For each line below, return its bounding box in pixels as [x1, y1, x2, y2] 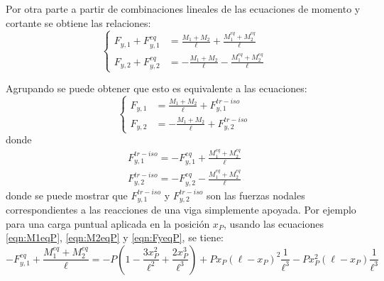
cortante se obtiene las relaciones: [6, 15, 151, 30]
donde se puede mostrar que [6, 187, 128, 202]
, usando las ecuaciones [223, 216, 324, 231]
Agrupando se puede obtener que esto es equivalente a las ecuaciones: [6, 81, 307, 96]
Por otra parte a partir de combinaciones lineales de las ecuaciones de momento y [6, 1, 361, 16]
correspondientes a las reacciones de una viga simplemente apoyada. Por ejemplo [6, 202, 356, 217]
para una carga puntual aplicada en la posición [6, 216, 210, 231]
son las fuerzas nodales [206, 187, 305, 202]
